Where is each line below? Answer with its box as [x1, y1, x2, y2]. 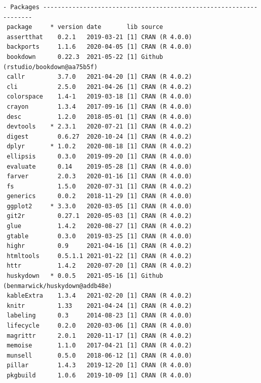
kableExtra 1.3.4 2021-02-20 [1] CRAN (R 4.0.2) [7, 292, 192, 300]
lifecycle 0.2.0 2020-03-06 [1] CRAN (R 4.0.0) [7, 322, 192, 329]
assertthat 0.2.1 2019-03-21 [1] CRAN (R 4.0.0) [7, 33, 192, 41]
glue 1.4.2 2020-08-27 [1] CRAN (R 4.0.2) [7, 222, 192, 230]
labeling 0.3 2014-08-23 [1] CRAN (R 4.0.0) [7, 312, 192, 320]
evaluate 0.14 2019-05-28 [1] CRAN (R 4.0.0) [7, 163, 192, 170]
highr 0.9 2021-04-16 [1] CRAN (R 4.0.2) [7, 242, 192, 250]
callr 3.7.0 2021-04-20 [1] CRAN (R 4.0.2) [7, 73, 192, 81]
